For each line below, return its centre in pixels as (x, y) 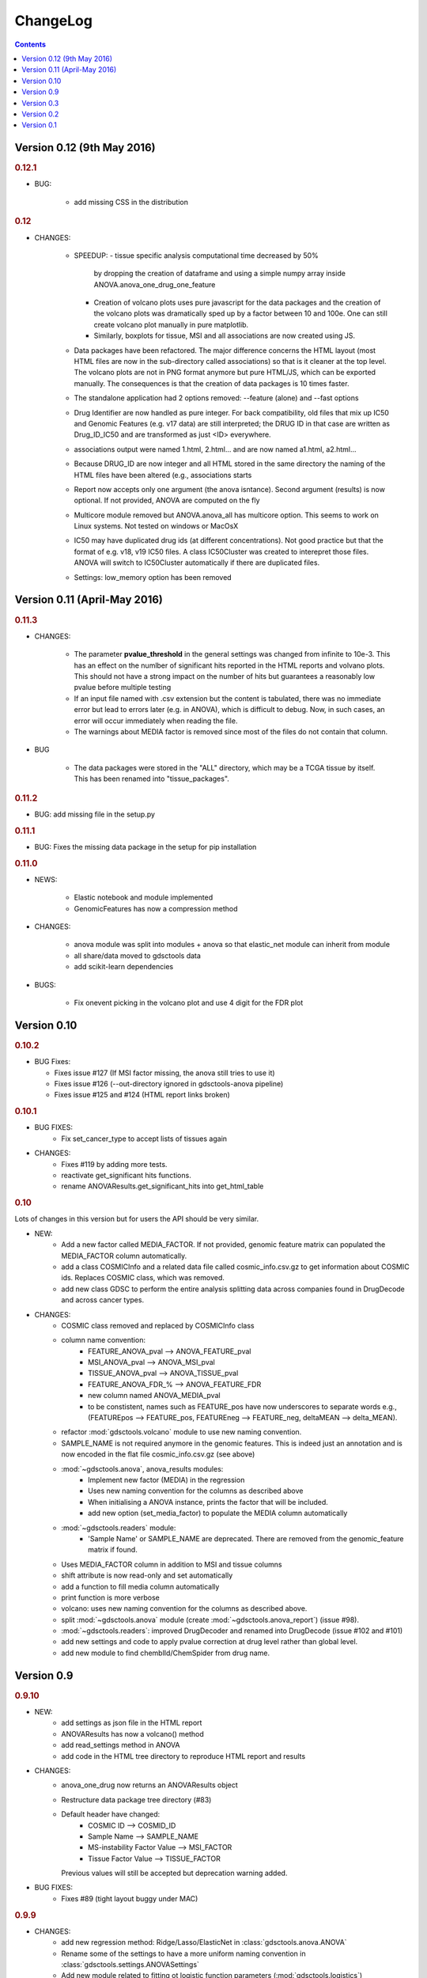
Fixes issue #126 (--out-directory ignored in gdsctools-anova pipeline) (169, 1083)
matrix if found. (113, 1550)
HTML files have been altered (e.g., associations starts (163, 475)
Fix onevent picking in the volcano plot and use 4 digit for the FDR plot (189, 1002)
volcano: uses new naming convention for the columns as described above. (184, 1609)
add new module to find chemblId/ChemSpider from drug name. (166, 1653)
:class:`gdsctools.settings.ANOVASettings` (130, 1965)
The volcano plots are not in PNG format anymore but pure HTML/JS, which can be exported (225, 373)
